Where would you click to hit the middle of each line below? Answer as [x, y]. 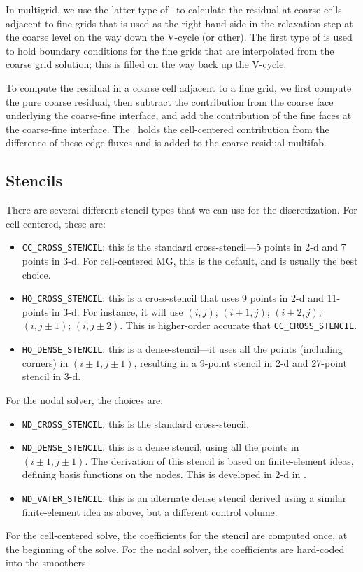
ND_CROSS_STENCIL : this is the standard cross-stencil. [136, 423]
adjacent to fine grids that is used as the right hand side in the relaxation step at [179, 23]
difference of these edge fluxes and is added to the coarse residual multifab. [166, 142]
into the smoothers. [47, 563]
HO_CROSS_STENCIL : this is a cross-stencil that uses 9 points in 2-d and [173, 298]
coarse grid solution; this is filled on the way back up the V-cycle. [146, 64]
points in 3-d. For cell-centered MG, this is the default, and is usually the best [190, 260]
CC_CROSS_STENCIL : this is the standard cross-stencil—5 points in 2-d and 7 [184, 247]
